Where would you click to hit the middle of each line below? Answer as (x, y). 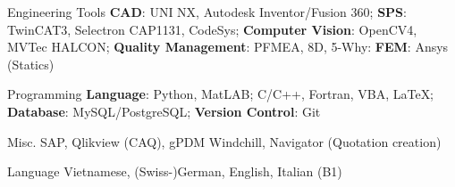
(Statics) (31, 64)
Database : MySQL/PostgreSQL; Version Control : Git (164, 111)
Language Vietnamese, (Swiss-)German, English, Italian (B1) (175, 171)
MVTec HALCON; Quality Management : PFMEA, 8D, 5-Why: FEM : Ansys (228, 47)
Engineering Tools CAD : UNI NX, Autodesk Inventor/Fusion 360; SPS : (207, 12)
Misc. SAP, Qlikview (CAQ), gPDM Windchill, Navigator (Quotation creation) (224, 141)
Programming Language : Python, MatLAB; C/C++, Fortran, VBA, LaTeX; (221, 94)
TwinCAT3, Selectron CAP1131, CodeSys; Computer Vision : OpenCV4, (212, 29)
